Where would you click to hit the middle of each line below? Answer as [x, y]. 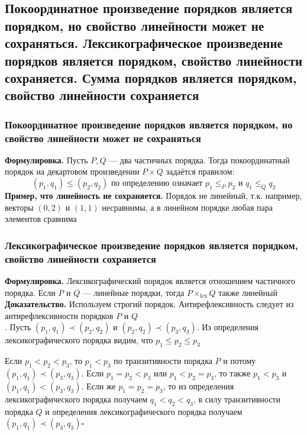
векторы [19, 207]
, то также [232, 373]
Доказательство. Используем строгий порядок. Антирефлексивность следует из [149, 304]
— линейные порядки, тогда [133, 292]
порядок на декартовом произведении [72, 171]
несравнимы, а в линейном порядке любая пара [187, 207]
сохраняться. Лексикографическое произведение [144, 43]
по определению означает [157, 184]
